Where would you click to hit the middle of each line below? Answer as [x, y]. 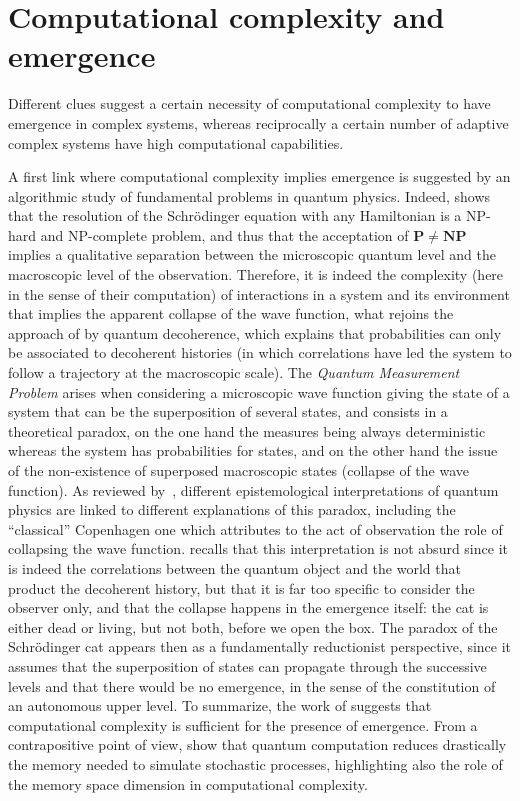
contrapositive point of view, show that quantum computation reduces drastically [257, 744]
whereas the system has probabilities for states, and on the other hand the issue [253, 450]
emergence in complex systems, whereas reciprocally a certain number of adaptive [258, 122]
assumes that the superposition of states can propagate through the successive [247, 665]
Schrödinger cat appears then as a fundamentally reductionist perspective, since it [260, 646]
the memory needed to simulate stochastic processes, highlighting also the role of [255, 763]
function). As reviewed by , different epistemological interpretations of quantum [253, 489]
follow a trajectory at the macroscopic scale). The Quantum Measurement [234, 372]
